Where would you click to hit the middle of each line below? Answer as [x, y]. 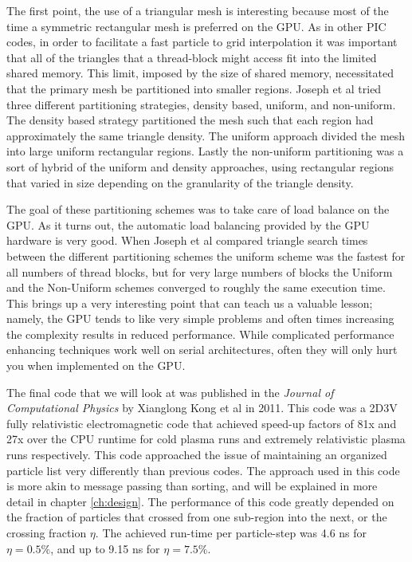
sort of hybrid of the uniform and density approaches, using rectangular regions [200, 166]
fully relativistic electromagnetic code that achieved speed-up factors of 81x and [202, 423]
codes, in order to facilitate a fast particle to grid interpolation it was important [202, 42]
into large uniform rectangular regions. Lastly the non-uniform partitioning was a [205, 151]
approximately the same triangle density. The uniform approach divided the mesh [206, 135]
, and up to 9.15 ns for [105, 548]
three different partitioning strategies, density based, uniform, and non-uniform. [201, 104]
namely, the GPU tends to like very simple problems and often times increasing [200, 318]
